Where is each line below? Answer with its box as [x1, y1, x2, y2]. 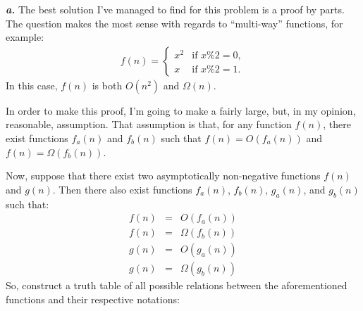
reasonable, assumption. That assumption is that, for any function [6, 117, 292, 132]
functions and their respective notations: [6, 291, 180, 306]
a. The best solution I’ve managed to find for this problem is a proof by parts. [6, 2, 345, 16]
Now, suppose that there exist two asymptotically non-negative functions [6, 168, 321, 183]
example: [6, 30, 44, 44]
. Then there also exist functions [52, 182, 192, 196]
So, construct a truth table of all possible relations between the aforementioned [6, 278, 347, 293]
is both [92, 77, 123, 92]
